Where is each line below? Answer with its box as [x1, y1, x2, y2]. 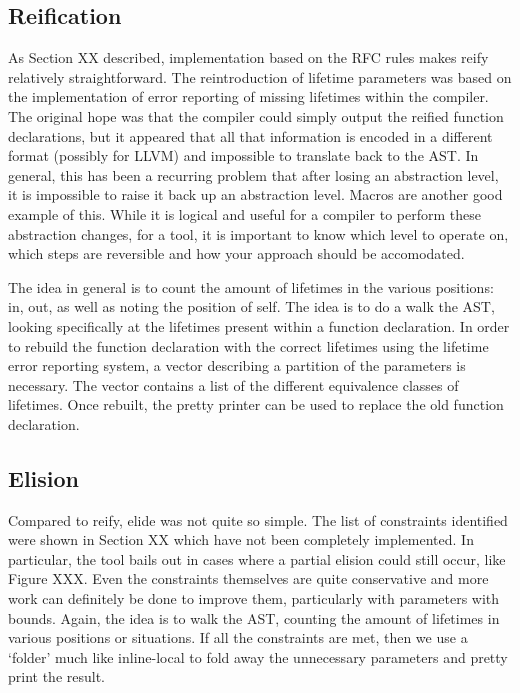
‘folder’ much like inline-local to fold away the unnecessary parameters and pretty [8, 646, 508, 667]
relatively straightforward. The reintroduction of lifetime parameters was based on [8, 66, 512, 87]
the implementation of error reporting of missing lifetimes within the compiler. [8, 86, 489, 107]
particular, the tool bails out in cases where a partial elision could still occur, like [8, 548, 506, 569]
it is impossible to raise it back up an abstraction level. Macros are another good [8, 184, 503, 205]
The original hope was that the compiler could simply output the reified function [8, 105, 504, 126]
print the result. [8, 666, 106, 687]
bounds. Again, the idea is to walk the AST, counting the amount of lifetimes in [8, 607, 500, 628]
